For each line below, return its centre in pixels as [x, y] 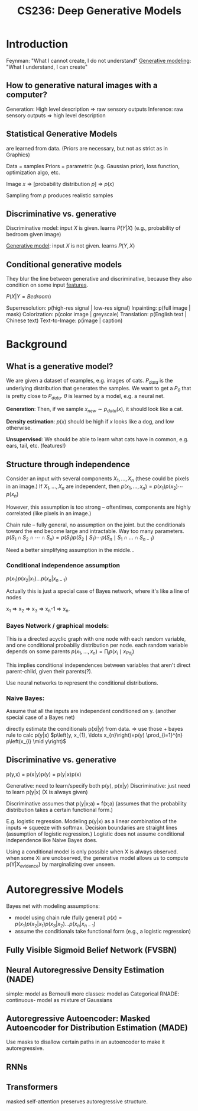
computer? [27, 95]
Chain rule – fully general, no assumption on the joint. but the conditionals [96, 525]
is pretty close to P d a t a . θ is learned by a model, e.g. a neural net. [85, 396]
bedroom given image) [34, 235]
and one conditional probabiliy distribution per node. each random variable [97, 645]
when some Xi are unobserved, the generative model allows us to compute [97, 858]
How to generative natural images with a [82, 86]
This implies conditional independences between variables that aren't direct [98, 665]
